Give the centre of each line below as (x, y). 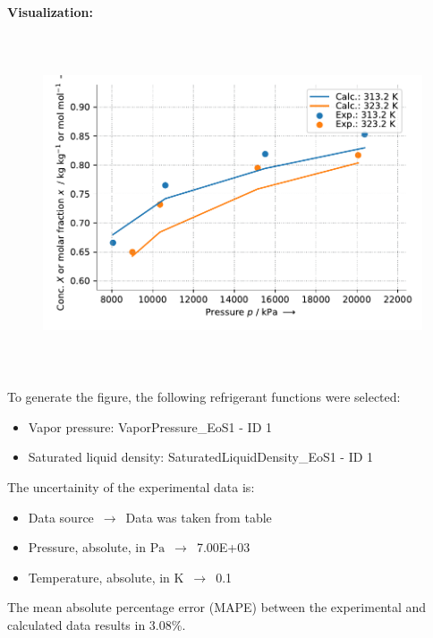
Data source (61, 517)
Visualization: (50, 12)
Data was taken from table (199, 517)
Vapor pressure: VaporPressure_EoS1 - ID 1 (150, 426)
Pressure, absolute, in (87, 547)
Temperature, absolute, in (99, 577)
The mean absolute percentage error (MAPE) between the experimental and (217, 607)
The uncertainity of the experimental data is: (131, 486)
